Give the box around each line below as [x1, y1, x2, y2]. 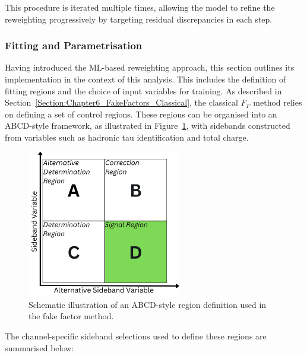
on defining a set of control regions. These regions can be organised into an [5, 107, 277, 120]
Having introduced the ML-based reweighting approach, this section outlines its [5, 61, 295, 74]
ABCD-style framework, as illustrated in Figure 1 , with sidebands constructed [5, 119, 290, 132]
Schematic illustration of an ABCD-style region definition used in [29, 298, 267, 310]
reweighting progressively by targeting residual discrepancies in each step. [5, 12, 273, 25]
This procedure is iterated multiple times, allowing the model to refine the [5, 1, 275, 13]
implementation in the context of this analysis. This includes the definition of [5, 73, 286, 85]
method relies [253, 96, 302, 109]
